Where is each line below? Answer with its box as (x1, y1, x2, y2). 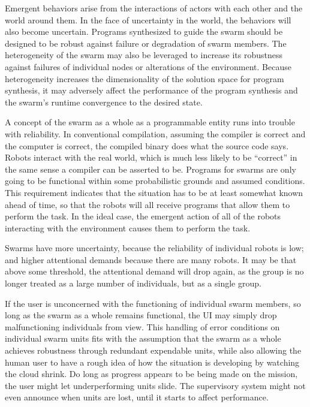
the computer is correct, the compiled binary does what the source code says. (5, 139, 289, 152)
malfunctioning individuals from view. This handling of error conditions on (5, 320, 280, 333)
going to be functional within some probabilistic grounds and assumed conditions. (5, 174, 305, 187)
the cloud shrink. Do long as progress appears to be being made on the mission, (5, 367, 298, 380)
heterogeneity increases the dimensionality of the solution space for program (5, 72, 284, 85)
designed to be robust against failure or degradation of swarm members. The (5, 37, 287, 49)
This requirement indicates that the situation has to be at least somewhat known (5, 186, 303, 198)
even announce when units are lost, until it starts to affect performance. (5, 391, 269, 403)
